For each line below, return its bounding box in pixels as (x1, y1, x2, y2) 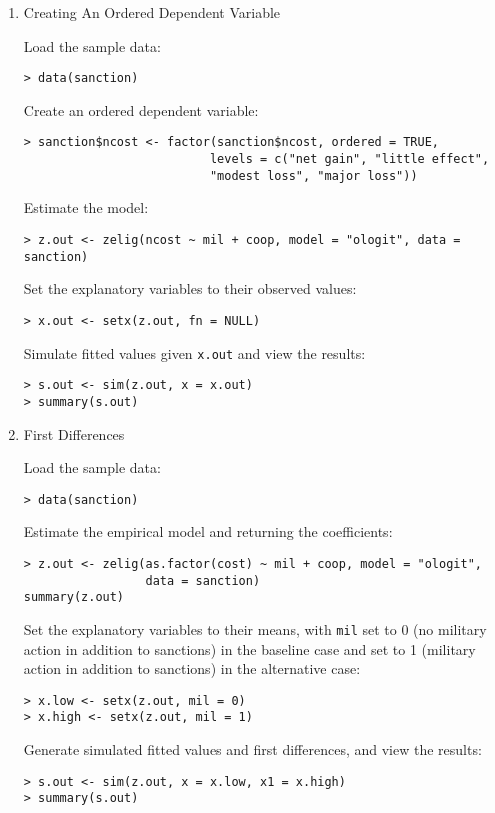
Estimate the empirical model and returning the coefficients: (23, 521, 393, 542)
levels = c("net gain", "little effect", (209, 152, 490, 167)
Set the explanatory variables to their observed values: (23, 278, 357, 299)
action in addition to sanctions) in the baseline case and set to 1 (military (23, 638, 476, 659)
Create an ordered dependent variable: (23, 99, 259, 120)
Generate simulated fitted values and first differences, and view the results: (23, 739, 482, 760)
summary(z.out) (23, 590, 125, 605)
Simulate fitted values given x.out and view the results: (23, 342, 366, 363)
